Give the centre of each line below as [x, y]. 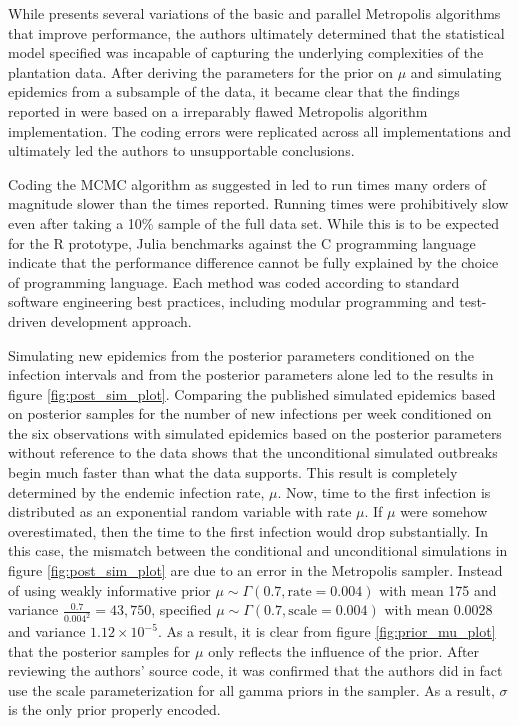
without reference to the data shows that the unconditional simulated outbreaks [253, 452]
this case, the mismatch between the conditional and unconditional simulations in [258, 550]
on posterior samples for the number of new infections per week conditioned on [250, 413]
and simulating [456, 71]
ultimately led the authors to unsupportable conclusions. [181, 150]
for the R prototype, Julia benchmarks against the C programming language [242, 242]
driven [27, 320]
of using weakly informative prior [109, 589]
